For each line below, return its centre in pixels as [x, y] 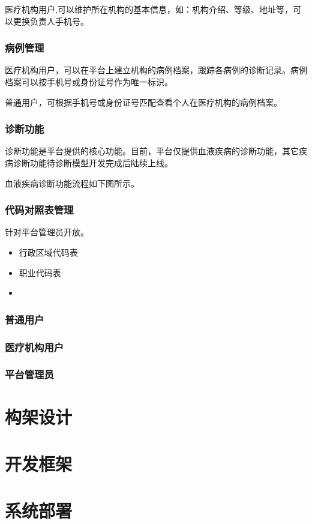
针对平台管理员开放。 [47, 232]
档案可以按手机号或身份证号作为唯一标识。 [89, 82]
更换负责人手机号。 [51, 21]
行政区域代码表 [48, 252]
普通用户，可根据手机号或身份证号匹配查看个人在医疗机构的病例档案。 [143, 102]
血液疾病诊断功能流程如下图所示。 [72, 183]
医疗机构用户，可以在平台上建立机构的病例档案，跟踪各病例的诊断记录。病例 [156, 70]
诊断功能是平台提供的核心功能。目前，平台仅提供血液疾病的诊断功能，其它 [152, 151]
